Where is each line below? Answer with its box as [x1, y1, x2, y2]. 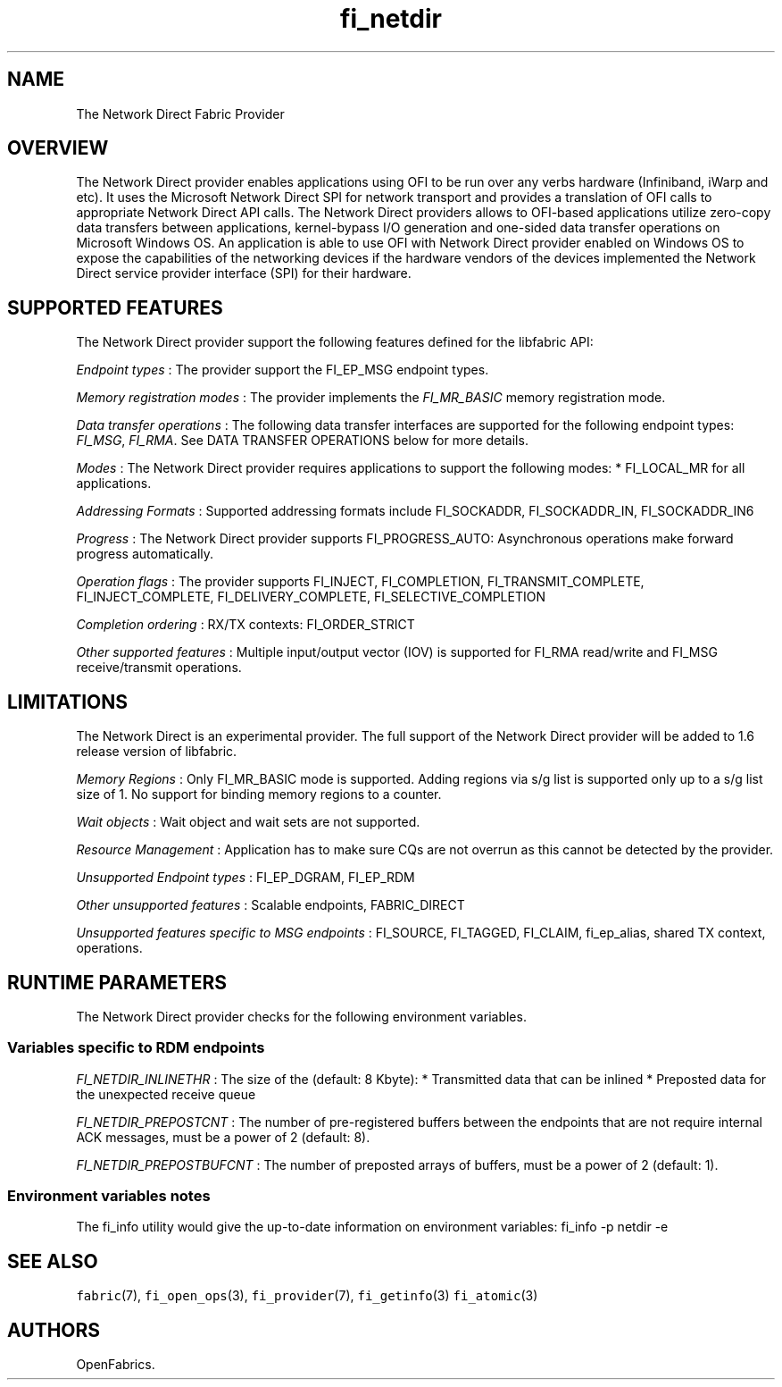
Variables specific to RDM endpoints [7, 1038, 265, 1057]
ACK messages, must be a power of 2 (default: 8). [76, 1129, 370, 1145]
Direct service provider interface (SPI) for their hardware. [76, 265, 412, 282]
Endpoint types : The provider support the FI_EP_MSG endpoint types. [76, 362, 489, 378]
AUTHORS [7, 1318, 101, 1341]
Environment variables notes [7, 1187, 211, 1206]
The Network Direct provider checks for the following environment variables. [76, 1008, 527, 1024]
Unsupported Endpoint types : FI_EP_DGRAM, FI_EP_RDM [76, 870, 415, 886]
